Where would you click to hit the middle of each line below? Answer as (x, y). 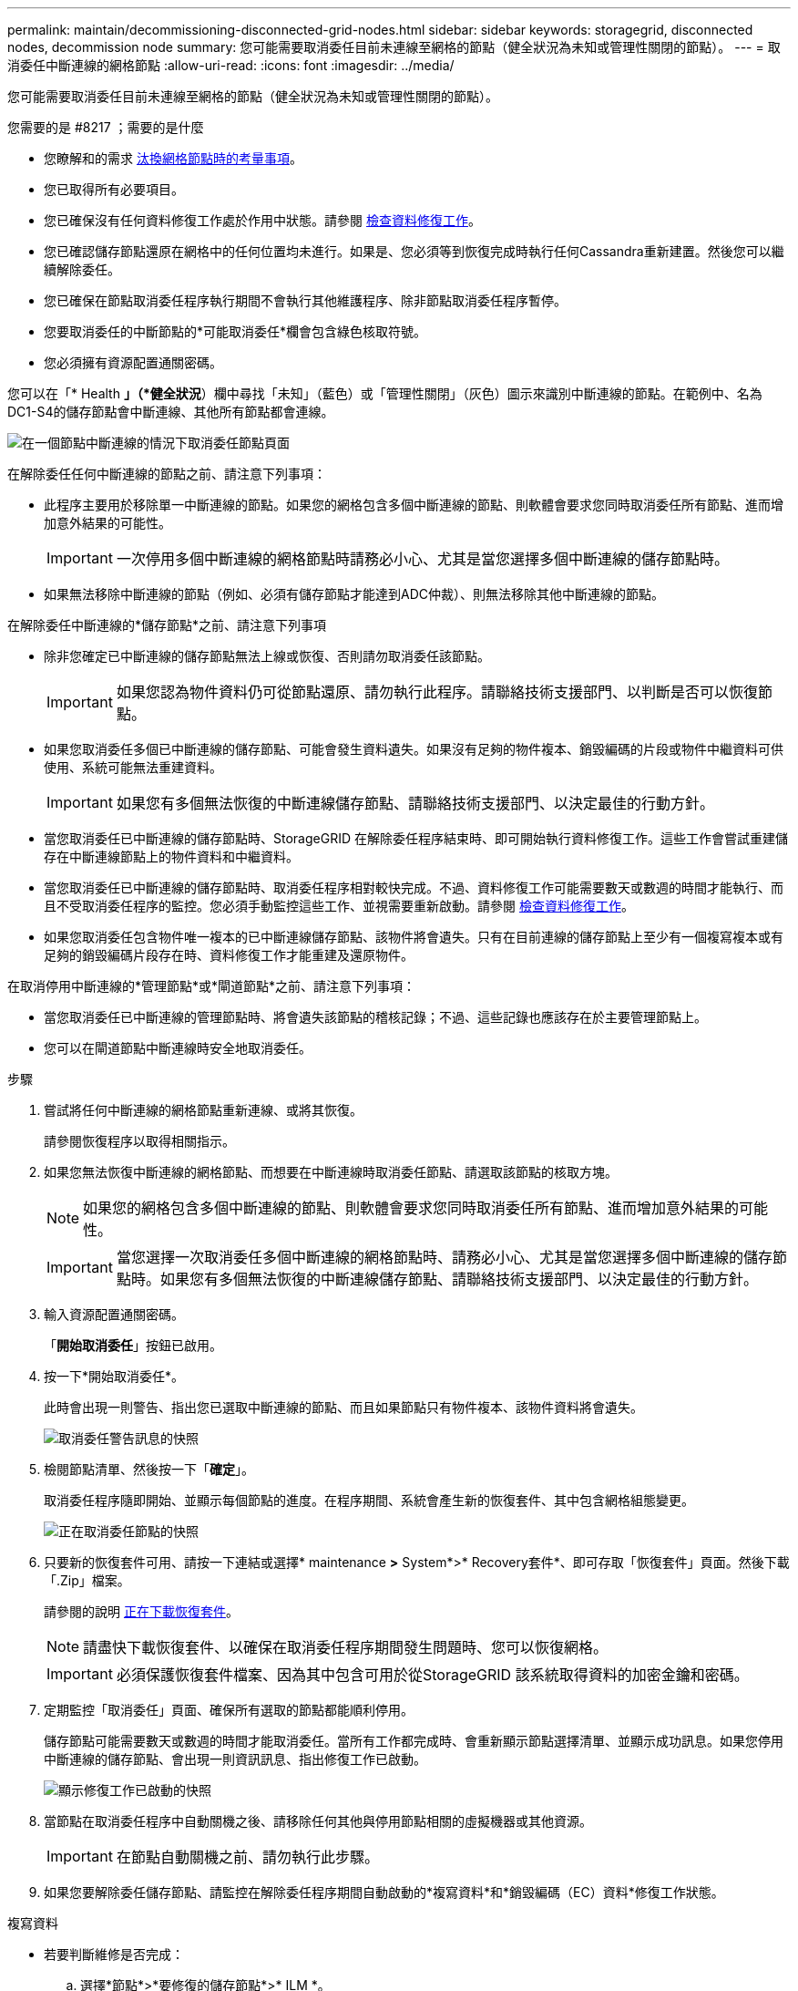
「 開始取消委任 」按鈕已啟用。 (133, 1345)
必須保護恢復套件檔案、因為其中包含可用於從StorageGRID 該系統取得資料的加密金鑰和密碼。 (432, 1675)
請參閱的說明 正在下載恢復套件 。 (141, 1611)
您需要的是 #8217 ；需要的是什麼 (106, 127)
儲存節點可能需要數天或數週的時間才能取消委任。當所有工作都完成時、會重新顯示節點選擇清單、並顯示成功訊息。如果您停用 (414, 1741)
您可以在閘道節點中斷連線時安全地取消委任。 (178, 1048)
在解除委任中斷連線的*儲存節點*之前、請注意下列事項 (167, 625)
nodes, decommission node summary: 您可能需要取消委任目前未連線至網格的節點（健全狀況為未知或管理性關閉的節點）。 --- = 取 (394, 47)
